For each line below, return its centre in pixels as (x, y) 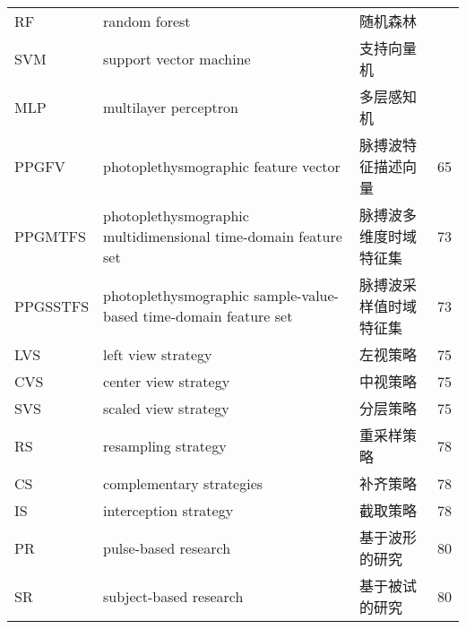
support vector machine (177, 58)
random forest (147, 21)
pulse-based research (167, 547)
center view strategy (167, 381)
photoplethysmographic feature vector (222, 166)
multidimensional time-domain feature (223, 236)
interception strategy (168, 510)
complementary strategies (183, 483)
